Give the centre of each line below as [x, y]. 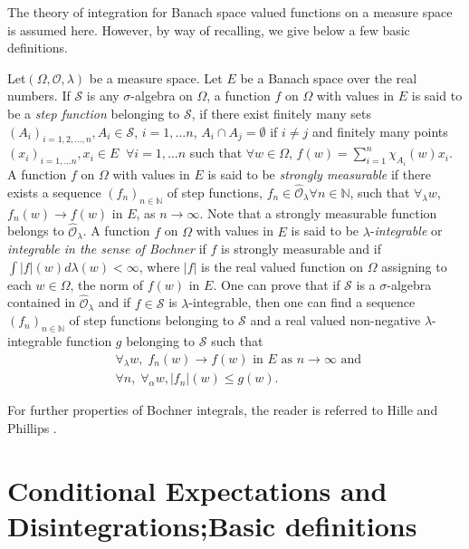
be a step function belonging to [94, 113]
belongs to [36, 231]
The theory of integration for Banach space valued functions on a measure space [230, 12]
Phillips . [32, 428]
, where [159, 266]
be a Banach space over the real [329, 77]
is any [103, 96]
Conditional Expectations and [197, 490]
